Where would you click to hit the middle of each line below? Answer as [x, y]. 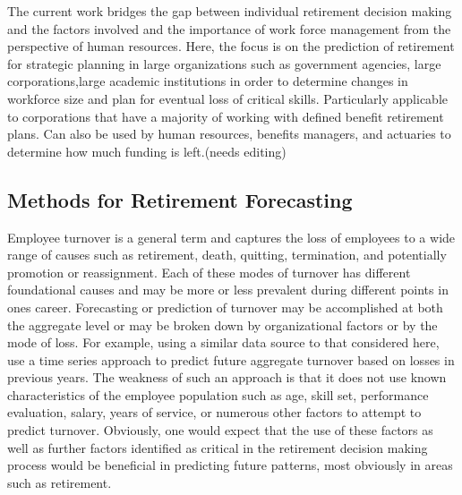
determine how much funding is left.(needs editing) [147, 151]
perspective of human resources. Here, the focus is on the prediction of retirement [231, 46]
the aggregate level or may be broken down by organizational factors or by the [222, 324]
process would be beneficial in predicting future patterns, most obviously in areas [230, 465]
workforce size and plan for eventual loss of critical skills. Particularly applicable [227, 98]
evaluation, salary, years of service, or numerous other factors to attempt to [214, 412]
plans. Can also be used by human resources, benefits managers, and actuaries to [229, 134]
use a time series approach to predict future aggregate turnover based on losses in [231, 359]
